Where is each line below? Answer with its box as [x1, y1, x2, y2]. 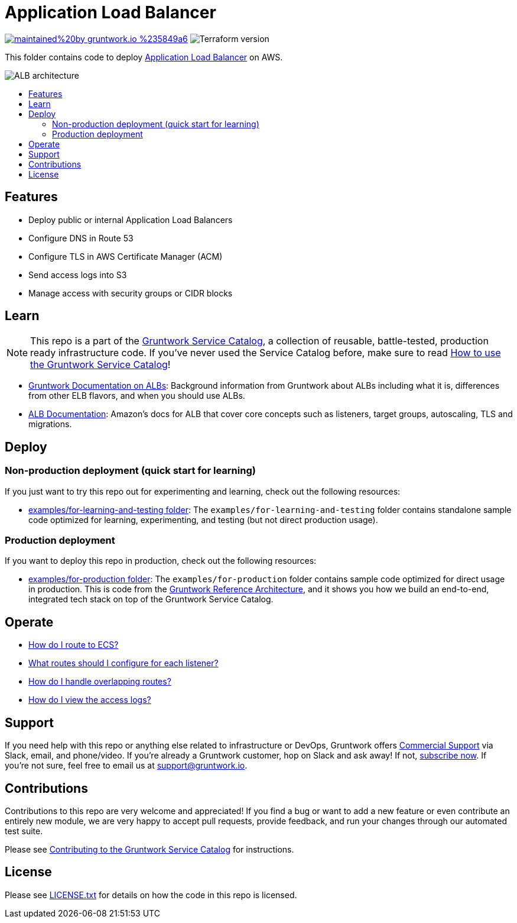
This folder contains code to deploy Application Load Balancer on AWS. [5, 51, 283, 62]
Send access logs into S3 [28, 269, 127, 280]
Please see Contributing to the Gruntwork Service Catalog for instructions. [5, 844, 294, 854]
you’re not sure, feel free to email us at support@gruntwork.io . [5, 760, 248, 771]
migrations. [28, 419, 72, 430]
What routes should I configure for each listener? [28, 658, 219, 669]
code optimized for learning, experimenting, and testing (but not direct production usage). [28, 514, 378, 525]
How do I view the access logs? [28, 695, 151, 705]
